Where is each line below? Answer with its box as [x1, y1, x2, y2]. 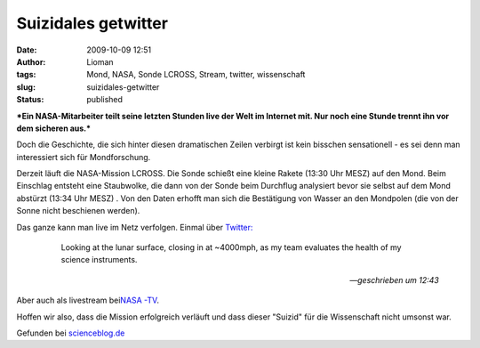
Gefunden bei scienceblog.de [16, 328, 125, 338]
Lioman [86, 56, 115, 67]
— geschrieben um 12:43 [349, 274, 439, 285]
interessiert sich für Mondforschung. [16, 151, 151, 162]
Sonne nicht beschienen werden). [16, 206, 140, 216]
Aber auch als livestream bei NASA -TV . [16, 295, 160, 306]
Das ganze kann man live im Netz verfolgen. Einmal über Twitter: [16, 222, 253, 232]
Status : [16, 94, 44, 105]
